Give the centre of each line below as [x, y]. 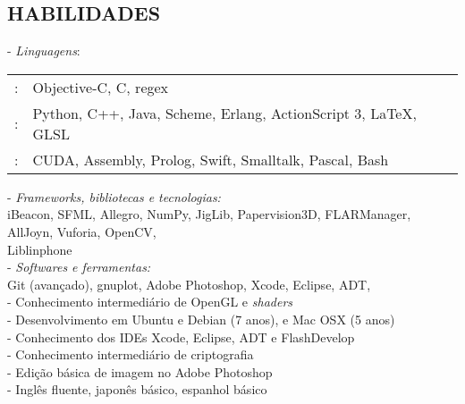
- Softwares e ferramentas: [79, 267]
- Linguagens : [44, 50]
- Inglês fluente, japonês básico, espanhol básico [137, 389]
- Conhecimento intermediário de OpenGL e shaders [150, 302]
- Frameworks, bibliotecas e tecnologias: [114, 196]
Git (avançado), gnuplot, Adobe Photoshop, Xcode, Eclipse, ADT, [189, 284]
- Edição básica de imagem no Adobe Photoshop [140, 371]
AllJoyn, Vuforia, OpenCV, [82, 231]
